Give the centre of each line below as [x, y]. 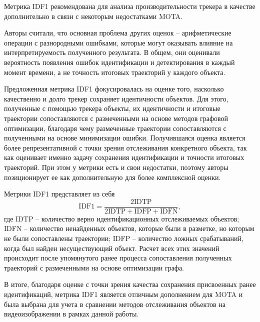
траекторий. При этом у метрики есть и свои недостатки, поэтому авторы [116, 167]
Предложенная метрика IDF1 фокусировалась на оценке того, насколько [114, 89]
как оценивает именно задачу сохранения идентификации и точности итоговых [124, 157]
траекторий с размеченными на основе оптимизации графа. [94, 267]
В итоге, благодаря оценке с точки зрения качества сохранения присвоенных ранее [130, 284]
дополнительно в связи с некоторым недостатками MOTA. [93, 16]
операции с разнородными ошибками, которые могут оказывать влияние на [118, 42]
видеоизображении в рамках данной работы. [71, 314]
